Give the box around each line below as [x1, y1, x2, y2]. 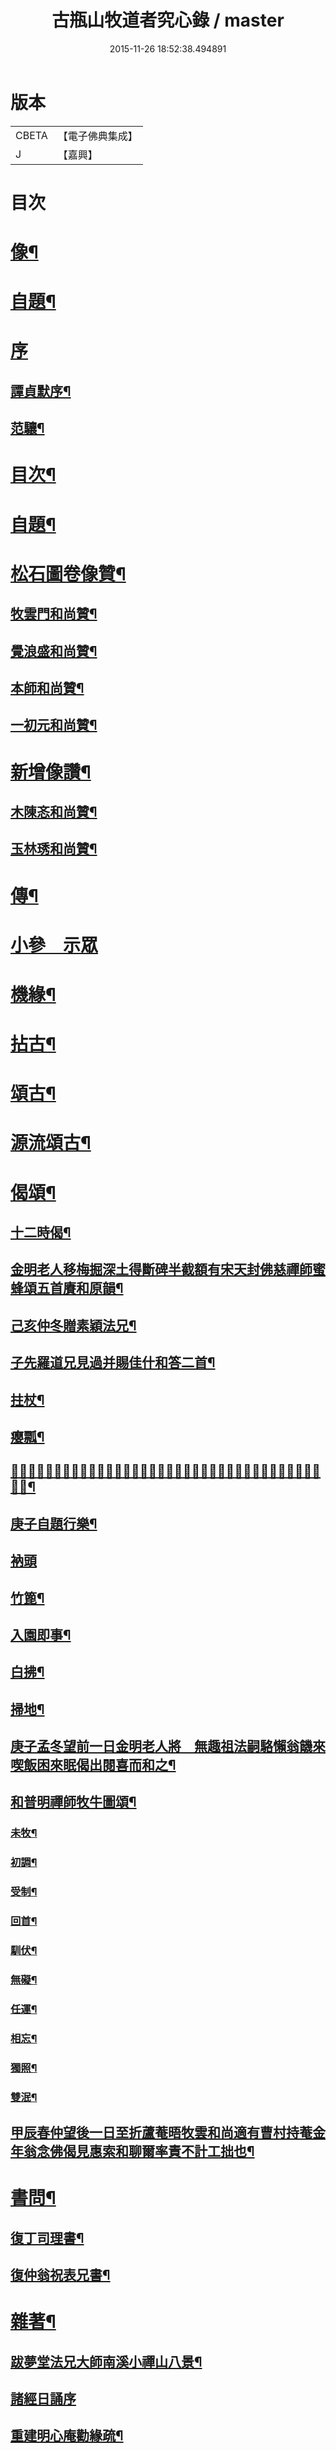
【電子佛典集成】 [57, 129, 138, 143]
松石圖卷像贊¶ [10, 562, 127, 585]
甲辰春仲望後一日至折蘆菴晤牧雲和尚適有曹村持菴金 [10, 2124, 326, 2141]
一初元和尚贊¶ [10, 717, 98, 734]
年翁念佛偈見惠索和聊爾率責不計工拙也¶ [10, 2143, 255, 2160]
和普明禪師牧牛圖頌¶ [10, 1794, 137, 1811]
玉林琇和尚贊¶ [10, 841, 98, 858]
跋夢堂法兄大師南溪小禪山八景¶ [10, 2353, 203, 2370]
